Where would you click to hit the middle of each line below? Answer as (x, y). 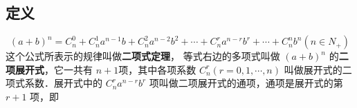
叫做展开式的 (313, 69)
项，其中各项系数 (157, 69)
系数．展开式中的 (63, 83)
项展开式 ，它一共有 (49, 69)
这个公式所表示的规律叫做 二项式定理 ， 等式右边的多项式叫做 (143, 56)
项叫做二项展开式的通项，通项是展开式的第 (246, 83)
